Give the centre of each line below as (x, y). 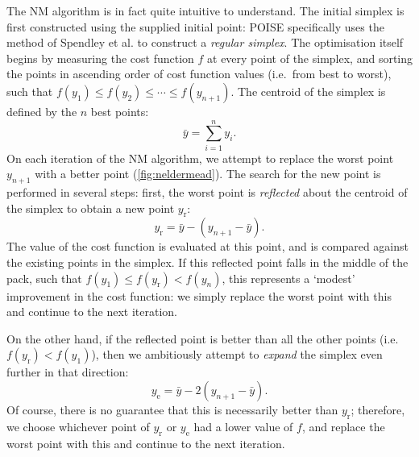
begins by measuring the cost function (100, 58)
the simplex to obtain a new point (91, 208)
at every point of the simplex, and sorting (310, 58)
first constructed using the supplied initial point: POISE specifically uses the (195, 26)
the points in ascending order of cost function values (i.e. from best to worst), (199, 74)
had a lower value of (243, 426)
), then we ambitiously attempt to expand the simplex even (237, 354)
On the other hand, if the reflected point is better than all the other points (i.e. (203, 338)
